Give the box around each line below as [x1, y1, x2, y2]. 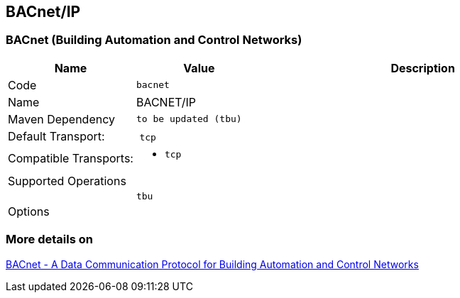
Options [8, 204, 50, 219]
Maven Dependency [8, 111, 116, 126]
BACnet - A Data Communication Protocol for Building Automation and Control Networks [6, 258, 419, 270]
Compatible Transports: [8, 151, 133, 166]
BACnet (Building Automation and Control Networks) [6, 33, 302, 48]
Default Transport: [8, 128, 105, 143]
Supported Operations [8, 173, 126, 188]
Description [390, 60, 455, 75]
